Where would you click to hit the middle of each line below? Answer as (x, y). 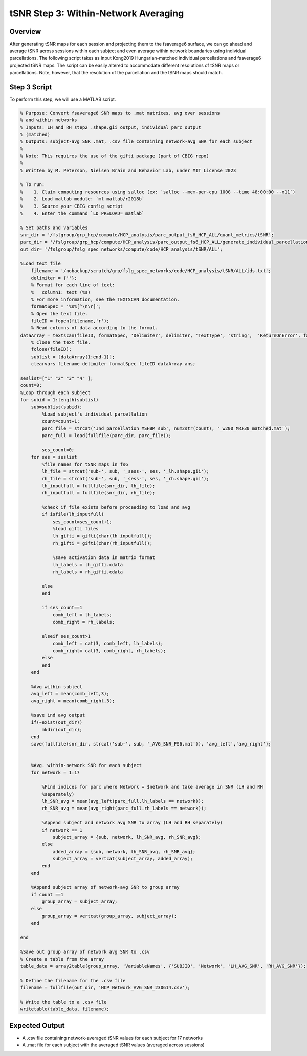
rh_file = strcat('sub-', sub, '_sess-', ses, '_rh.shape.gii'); (125, 479)
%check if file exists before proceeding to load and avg (116, 507)
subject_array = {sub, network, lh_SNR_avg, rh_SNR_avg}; (127, 837)
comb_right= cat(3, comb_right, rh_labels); (109, 650)
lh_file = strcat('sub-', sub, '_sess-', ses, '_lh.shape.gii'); (125, 472)
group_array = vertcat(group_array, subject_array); (109, 916)
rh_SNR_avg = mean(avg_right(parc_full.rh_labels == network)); (124, 809)
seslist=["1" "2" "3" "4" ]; (57, 378)
